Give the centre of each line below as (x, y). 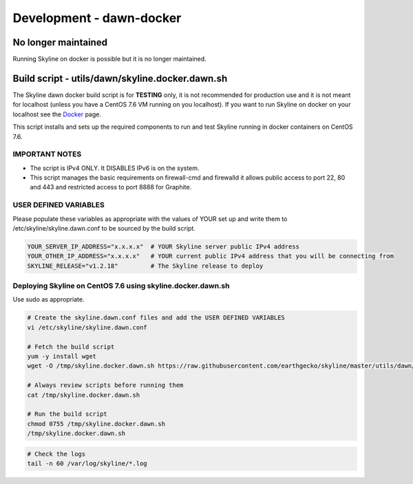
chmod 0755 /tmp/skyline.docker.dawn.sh (96, 424)
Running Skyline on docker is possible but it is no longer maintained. (109, 59)
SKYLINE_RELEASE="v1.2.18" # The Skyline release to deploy (145, 266)
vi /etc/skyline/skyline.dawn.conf (87, 327)
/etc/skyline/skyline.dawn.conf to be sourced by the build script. (104, 228)
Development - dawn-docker (97, 18)
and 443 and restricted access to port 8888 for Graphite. (111, 187)
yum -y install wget (62, 357)
